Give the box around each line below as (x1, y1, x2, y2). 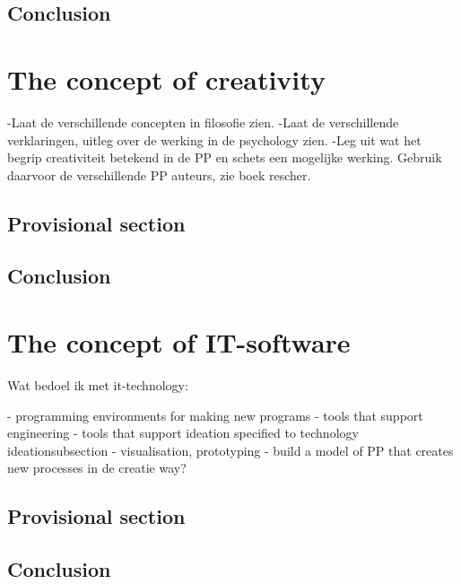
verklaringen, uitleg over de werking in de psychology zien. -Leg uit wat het (7, 130, 422, 149)
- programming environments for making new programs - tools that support (7, 405, 423, 424)
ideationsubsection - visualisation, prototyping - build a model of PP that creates (7, 440, 454, 459)
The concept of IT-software (7, 324, 351, 361)
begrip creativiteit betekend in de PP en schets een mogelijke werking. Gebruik (7, 148, 442, 167)
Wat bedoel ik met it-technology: (7, 375, 188, 394)
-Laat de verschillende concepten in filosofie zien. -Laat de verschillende (7, 112, 399, 131)
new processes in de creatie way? (7, 458, 187, 477)
